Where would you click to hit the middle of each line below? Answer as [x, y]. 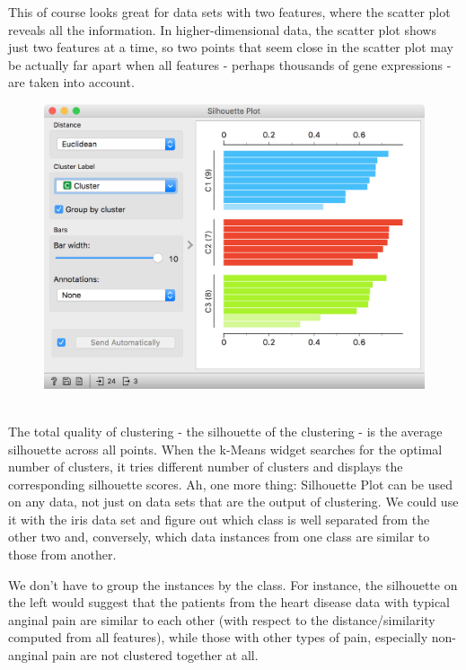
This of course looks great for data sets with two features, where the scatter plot [229, 12]
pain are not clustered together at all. [155, 655]
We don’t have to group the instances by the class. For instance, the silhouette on [233, 584]
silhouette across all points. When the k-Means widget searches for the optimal [225, 449]
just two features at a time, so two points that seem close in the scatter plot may [231, 47]
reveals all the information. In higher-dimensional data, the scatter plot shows [222, 29]
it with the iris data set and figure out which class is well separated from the [219, 519]
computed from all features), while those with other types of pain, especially [218, 637]
